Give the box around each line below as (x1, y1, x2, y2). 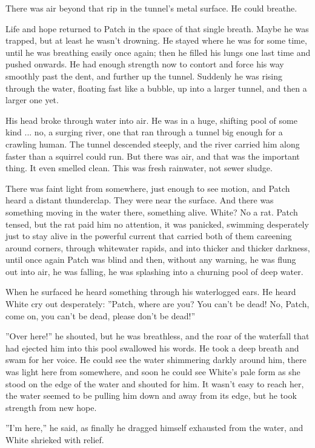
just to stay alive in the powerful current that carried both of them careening (5, 229, 292, 242)
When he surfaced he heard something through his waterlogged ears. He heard (5, 285, 296, 298)
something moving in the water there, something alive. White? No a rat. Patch (5, 205, 298, 218)
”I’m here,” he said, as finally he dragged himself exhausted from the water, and (5, 421, 303, 434)
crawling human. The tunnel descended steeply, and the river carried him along (5, 137, 300, 150)
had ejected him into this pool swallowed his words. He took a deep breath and (5, 341, 299, 354)
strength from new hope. (5, 401, 97, 413)
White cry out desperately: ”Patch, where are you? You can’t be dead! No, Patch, (5, 297, 310, 310)
